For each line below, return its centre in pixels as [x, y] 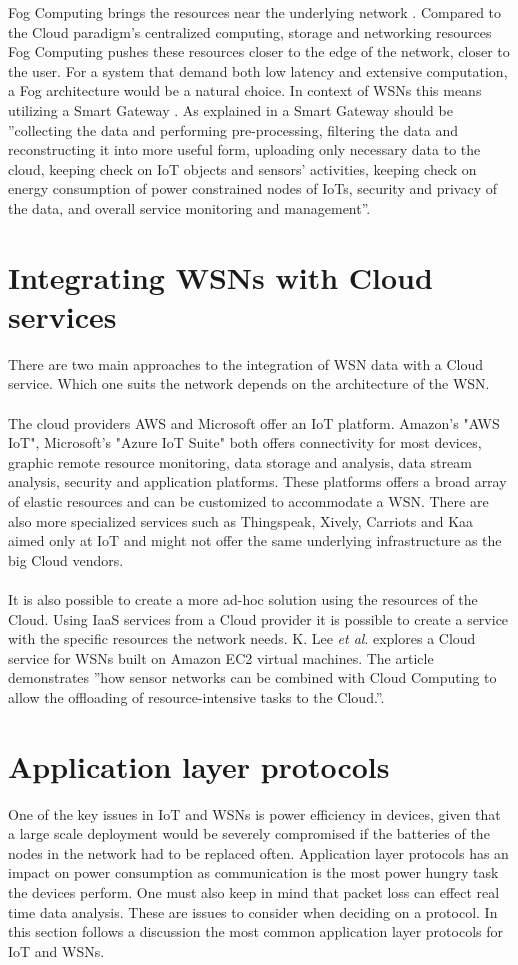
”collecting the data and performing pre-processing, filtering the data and [233, 129]
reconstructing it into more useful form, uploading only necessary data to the [244, 149]
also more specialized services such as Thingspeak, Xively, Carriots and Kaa [241, 520]
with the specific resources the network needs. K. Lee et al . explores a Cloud [242, 638]
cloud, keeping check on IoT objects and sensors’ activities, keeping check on [242, 168]
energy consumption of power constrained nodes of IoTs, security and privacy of [253, 188]
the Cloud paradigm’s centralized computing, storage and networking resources [250, 31]
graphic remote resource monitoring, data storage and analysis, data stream [240, 461]
